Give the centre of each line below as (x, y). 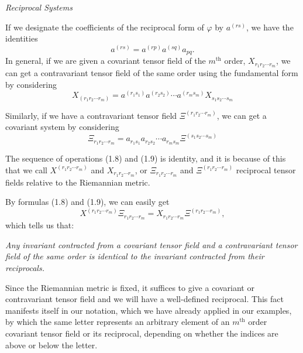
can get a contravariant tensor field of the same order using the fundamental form (152, 73)
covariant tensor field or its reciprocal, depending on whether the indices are (142, 333)
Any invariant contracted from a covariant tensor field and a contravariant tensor (151, 244)
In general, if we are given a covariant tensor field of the (106, 61)
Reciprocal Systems (39, 7)
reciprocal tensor (266, 169)
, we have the (270, 27)
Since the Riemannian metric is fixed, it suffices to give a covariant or (130, 287)
